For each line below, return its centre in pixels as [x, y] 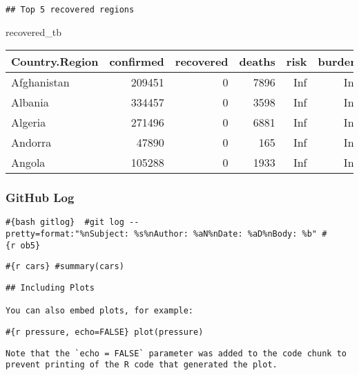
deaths [257, 62]
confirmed [137, 62]
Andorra [31, 143]
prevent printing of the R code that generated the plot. [142, 365]
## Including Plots [50, 288]
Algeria [29, 122]
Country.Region [55, 62]
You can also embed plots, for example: [100, 311]
